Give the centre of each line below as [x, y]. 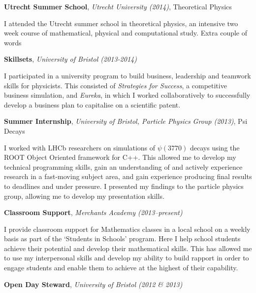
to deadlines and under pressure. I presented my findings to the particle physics [124, 186]
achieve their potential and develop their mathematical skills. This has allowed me [128, 248]
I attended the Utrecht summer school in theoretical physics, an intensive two [121, 23]
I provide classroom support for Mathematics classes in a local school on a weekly [127, 229]
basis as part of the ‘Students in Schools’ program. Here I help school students [122, 238]
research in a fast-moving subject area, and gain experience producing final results [128, 176]
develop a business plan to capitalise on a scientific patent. [92, 104]
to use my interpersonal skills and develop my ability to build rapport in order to [127, 258]
